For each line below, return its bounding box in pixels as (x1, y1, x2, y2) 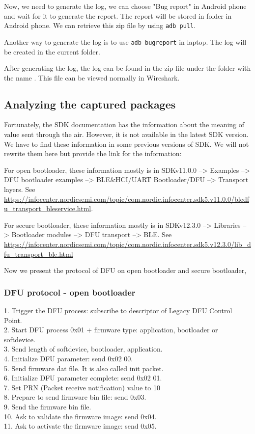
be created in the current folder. (4, 46, 100, 56)
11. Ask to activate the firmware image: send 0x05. (4, 421, 157, 431)
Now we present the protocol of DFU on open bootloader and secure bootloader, (4, 265, 247, 275)
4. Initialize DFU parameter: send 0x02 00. (4, 353, 133, 363)
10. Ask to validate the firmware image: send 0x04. (4, 411, 157, 421)
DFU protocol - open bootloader (4, 286, 136, 298)
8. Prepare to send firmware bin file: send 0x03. (4, 392, 146, 402)
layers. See (4, 184, 35, 194)
